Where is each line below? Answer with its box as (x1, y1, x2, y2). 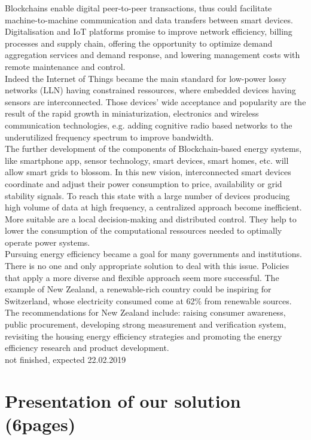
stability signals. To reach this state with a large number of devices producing (5, 189, 290, 201)
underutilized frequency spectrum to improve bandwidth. (5, 130, 214, 143)
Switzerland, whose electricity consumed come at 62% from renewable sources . (5, 294, 292, 307)
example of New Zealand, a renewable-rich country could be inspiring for (5, 283, 272, 295)
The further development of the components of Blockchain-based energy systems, (5, 142, 302, 155)
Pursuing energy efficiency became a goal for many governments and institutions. (5, 247, 302, 260)
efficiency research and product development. (5, 341, 169, 354)
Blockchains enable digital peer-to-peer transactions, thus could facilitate (5, 2, 272, 14)
